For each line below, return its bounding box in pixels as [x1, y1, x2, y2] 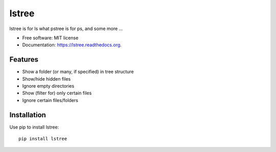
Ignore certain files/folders [22, 97, 79, 103]
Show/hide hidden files [22, 75, 71, 82]
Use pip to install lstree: [9, 124, 59, 130]
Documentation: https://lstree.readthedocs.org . [22, 42, 122, 48]
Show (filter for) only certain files [22, 90, 92, 96]
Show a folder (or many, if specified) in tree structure [22, 69, 134, 75]
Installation [9, 110, 46, 119]
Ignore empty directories [22, 83, 75, 89]
